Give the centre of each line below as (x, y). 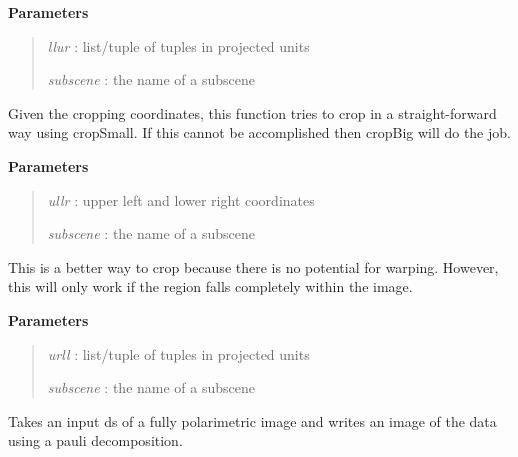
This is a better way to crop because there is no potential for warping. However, (253, 266)
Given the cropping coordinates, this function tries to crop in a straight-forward (252, 112)
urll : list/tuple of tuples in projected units (178, 353)
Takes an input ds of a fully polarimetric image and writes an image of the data (252, 420)
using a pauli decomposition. (95, 440)
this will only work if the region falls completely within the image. (210, 286)
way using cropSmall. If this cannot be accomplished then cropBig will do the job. (259, 132)
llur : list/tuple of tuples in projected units (178, 45)
